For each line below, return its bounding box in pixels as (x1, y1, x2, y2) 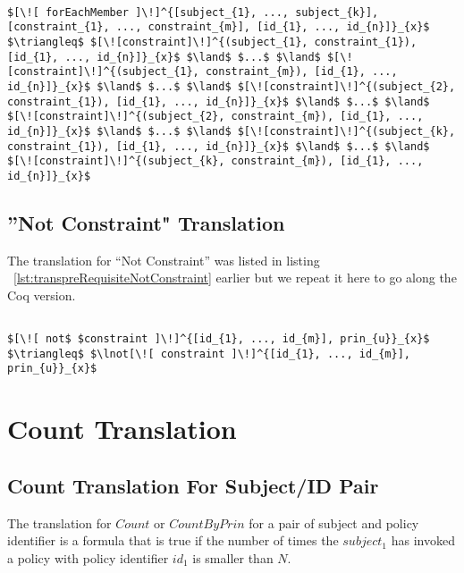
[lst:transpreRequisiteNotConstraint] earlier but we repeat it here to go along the (13, 268, 457, 287)
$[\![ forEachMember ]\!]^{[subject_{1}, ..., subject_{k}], (7, 5, 379, 19)
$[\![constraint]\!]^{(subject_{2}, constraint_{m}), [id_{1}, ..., (7, 110, 424, 123)
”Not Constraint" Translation (7, 208, 285, 236)
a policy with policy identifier (7, 548, 169, 567)
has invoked (391, 531, 455, 550)
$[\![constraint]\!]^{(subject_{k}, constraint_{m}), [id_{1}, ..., (7, 155, 424, 168)
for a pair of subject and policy (249, 513, 419, 532)
